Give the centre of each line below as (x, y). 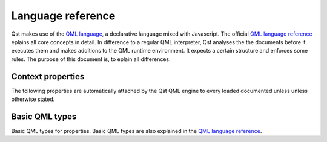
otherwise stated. (33, 99)
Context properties (48, 76)
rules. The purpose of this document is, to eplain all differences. (91, 59)
